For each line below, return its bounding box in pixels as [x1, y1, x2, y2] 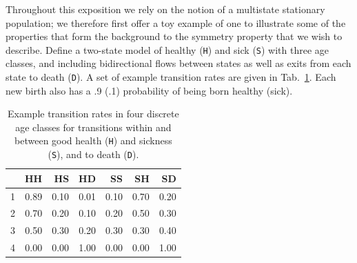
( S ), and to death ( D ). [48, 147, 139, 162]
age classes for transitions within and [15, 119, 172, 134]
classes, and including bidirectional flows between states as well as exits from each [6, 56, 351, 70]
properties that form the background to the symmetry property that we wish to [6, 29, 343, 43]
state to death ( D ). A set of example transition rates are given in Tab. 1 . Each [6, 70, 336, 84]
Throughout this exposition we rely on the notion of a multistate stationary [6, 2, 325, 16]
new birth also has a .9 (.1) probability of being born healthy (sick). [6, 83, 293, 97]
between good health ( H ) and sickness [14, 133, 172, 148]
